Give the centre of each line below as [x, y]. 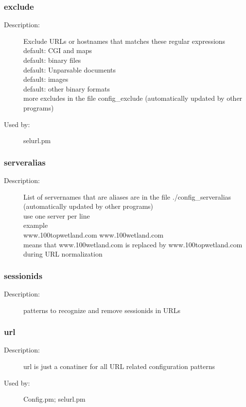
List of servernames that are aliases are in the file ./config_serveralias [127, 196]
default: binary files [52, 60]
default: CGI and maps [58, 50]
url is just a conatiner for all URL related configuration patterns [119, 366]
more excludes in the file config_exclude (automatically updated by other [133, 98]
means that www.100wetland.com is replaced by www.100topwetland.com [133, 244]
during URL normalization [63, 254]
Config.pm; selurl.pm [54, 399]
